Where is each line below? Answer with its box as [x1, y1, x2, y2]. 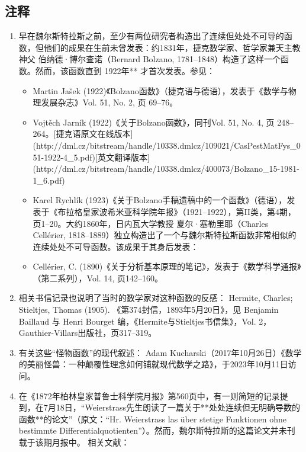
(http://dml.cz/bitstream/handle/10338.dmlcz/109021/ [33, 139, 234, 151]
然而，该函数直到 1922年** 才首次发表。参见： [35, 64, 215, 76]
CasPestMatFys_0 [234, 139, 301, 151]
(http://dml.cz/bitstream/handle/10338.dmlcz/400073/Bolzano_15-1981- [33, 162, 299, 175]
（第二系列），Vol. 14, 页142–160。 [33, 271, 163, 284]
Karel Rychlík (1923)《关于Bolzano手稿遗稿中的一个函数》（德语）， [33, 194, 287, 206]
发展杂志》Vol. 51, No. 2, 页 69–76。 [41, 96, 178, 108]
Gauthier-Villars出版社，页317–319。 [18, 326, 157, 339]
